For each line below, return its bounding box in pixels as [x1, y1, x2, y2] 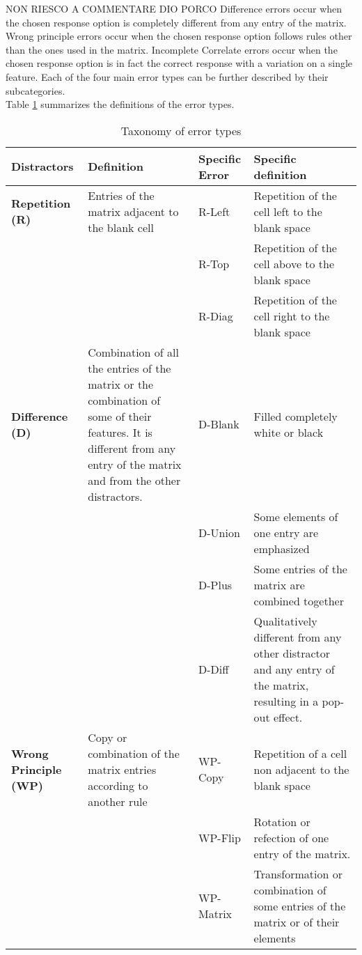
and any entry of [253, 660, 335, 677]
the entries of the [88, 359, 171, 376]
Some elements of [253, 508, 338, 525]
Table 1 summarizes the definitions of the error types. [6, 97, 235, 111]
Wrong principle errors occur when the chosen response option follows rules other [6, 29, 352, 43]
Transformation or [253, 865, 343, 882]
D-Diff [198, 660, 229, 677]
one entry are [253, 524, 319, 541]
